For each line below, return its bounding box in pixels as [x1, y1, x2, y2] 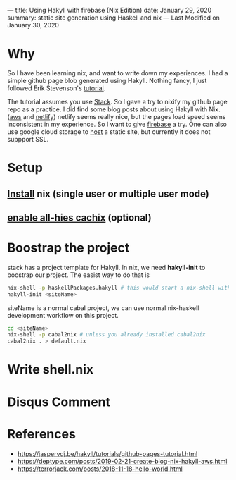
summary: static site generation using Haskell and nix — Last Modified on [7, 13, 220, 22]
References [7, 426, 76, 442]
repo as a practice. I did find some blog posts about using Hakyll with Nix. [7, 105, 221, 113]
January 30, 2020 [7, 21, 60, 29]
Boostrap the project [7, 240, 130, 256]
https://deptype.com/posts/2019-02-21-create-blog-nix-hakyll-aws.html [17, 457, 228, 465]
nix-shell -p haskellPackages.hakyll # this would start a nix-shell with [7, 284, 231, 291]
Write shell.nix [7, 362, 94, 378]
